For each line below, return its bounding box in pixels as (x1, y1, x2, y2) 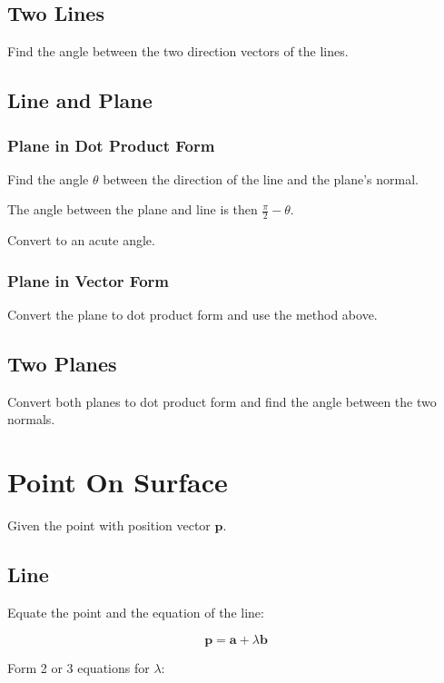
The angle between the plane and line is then (7, 200, 258, 219)
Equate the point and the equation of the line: (7, 602, 264, 621)
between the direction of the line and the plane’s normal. (103, 169, 419, 188)
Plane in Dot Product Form (7, 134, 215, 156)
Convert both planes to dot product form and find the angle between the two (7, 391, 437, 411)
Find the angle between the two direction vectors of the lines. (7, 42, 349, 61)
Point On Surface (7, 463, 228, 500)
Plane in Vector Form (7, 269, 169, 292)
